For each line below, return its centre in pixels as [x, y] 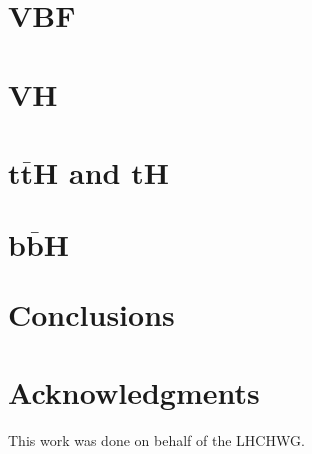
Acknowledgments [134, 392]
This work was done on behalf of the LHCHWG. [156, 440]
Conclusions [91, 313]
